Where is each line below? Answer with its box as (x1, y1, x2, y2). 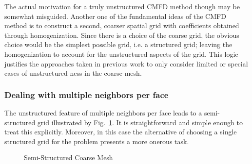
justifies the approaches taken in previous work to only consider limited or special (4, 58, 248, 68)
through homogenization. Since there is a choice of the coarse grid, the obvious (4, 30, 239, 40)
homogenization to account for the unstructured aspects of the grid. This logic (4, 49, 238, 59)
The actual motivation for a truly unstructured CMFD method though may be (4, 1, 240, 11)
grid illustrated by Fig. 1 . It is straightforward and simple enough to (37, 117, 243, 127)
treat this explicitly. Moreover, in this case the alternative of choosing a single (4, 127, 237, 137)
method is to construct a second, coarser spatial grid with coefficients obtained (4, 20, 239, 31)
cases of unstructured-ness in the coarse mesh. (4, 68, 142, 78)
